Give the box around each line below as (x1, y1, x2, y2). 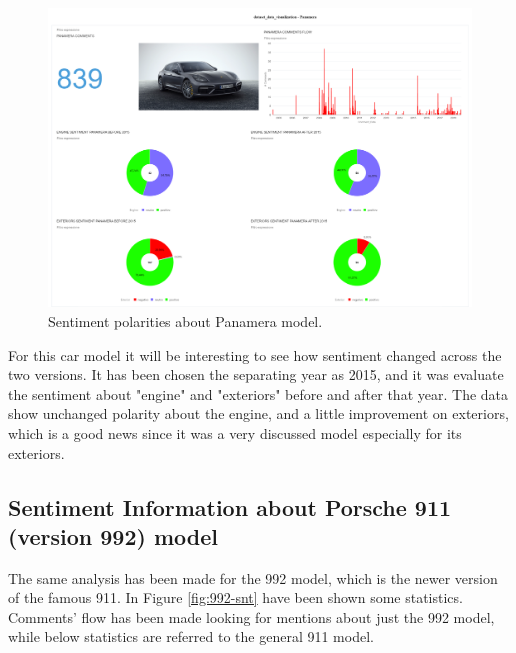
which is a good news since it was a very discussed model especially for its (8, 422, 462, 443)
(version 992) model (8, 520, 218, 551)
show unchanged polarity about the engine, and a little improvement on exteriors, (8, 403, 509, 424)
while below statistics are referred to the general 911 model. (8, 626, 374, 647)
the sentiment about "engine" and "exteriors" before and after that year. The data (8, 383, 509, 404)
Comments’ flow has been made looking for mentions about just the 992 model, (8, 606, 495, 627)
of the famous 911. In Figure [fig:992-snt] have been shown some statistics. (8, 587, 463, 608)
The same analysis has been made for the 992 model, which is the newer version (8, 567, 498, 588)
